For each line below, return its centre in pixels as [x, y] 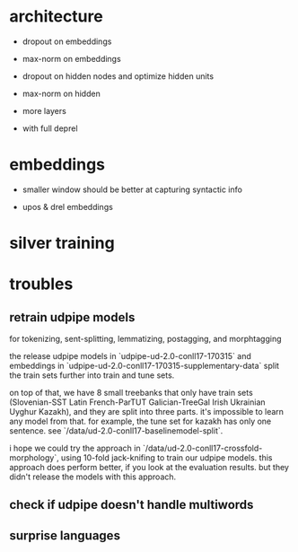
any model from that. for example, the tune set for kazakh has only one [140, 421]
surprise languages [65, 535]
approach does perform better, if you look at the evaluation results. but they [149, 468]
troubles [41, 284]
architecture [56, 17]
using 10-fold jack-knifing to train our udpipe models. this [167, 458]
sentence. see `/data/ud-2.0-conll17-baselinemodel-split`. [116, 431]
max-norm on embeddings [71, 58]
